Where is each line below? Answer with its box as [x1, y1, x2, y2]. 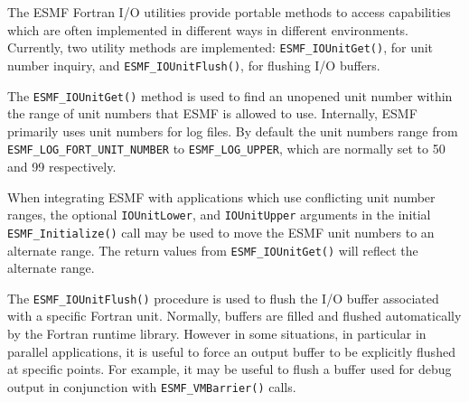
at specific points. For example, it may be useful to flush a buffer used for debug [7, 360, 452, 379]
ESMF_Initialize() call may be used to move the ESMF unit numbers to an [7, 222, 435, 241]
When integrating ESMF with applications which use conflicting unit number [7, 187, 436, 206]
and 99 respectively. [7, 157, 117, 175]
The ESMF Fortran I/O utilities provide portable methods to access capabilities [7, 3, 451, 21]
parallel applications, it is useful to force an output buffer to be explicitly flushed [7, 341, 455, 360]
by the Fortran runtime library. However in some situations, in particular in [7, 324, 427, 342]
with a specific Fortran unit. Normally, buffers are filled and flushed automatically [7, 306, 462, 325]
